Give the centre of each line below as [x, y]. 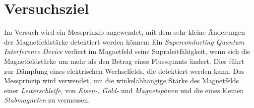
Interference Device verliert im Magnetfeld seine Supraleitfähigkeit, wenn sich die [127, 51]
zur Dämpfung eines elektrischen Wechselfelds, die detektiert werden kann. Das [124, 71]
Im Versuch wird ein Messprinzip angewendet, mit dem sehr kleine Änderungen [125, 32]
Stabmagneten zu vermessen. [47, 100]
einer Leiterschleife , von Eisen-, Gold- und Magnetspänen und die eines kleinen [124, 90]
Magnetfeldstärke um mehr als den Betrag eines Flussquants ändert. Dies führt [124, 61]
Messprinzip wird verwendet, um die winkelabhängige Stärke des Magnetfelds [122, 81]
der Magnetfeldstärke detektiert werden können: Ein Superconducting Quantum [124, 41]
